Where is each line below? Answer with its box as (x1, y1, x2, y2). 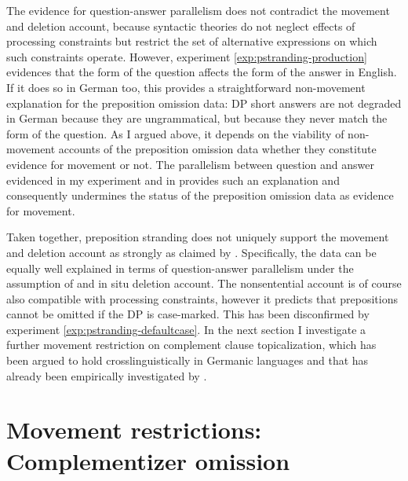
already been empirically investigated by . (6, 367, 207, 384)
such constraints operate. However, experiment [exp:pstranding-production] (6, 48, 367, 64)
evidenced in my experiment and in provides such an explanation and (6, 171, 340, 188)
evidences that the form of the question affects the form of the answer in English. (6, 64, 397, 80)
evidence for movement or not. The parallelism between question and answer (6, 156, 374, 172)
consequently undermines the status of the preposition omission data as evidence (6, 187, 394, 204)
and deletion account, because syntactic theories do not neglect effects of (6, 17, 355, 34)
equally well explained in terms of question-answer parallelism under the (6, 259, 354, 276)
